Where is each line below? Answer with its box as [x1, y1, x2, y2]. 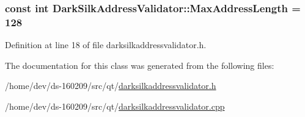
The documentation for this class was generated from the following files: [5, 58, 274, 71]
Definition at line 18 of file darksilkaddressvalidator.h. [5, 38, 207, 51]
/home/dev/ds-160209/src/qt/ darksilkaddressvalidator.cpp [5, 99, 225, 112]
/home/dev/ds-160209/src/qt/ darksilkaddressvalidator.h [5, 79, 216, 92]
